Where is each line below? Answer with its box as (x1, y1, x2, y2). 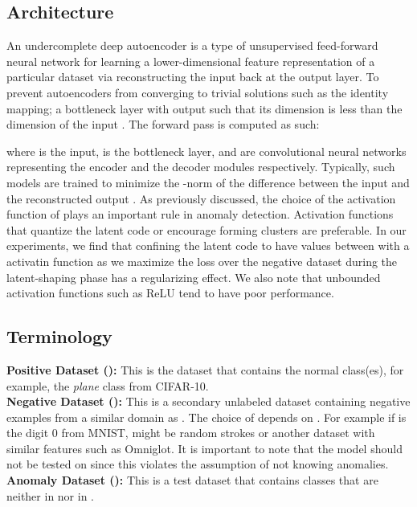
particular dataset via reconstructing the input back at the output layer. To (6, 68, 379, 85)
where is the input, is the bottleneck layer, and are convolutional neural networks (6, 142, 407, 159)
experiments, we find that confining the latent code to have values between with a (6, 237, 410, 254)
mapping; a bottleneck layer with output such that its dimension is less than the (6, 100, 403, 117)
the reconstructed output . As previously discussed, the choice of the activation (6, 190, 396, 206)
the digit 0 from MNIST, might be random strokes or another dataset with (6, 424, 375, 441)
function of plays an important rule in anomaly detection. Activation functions (6, 206, 394, 223)
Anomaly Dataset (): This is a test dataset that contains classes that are (6, 472, 378, 489)
